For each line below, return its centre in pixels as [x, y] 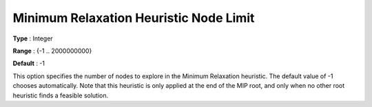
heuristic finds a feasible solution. [61, 95]
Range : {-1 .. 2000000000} [52, 51]
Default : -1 [29, 63]
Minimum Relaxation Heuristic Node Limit [134, 18]
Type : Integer [33, 38]
